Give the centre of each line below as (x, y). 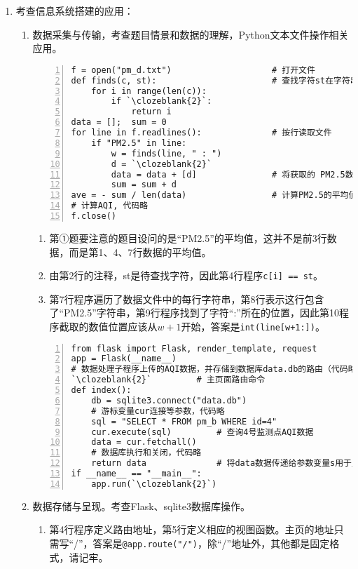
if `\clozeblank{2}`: (161, 101)
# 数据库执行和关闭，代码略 (146, 453)
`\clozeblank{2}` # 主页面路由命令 (168, 380)
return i (151, 112)
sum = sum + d (144, 185)
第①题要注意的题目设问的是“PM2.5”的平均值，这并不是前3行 (188, 237)
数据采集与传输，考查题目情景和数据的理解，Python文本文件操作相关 (191, 34)
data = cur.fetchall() (144, 442)
